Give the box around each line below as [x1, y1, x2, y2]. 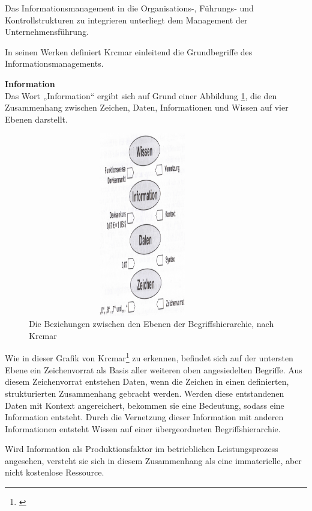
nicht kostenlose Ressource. [5, 466, 104, 479]
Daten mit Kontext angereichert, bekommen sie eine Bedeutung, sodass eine [5, 399, 284, 411]
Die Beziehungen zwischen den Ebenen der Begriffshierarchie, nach [29, 317, 274, 330]
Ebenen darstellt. [5, 112, 68, 125]
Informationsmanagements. [5, 57, 104, 70]
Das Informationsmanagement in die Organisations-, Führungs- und [5, 2, 254, 14]
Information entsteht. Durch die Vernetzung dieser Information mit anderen [5, 411, 284, 423]
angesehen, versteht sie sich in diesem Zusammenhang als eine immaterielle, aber [5, 454, 302, 467]
